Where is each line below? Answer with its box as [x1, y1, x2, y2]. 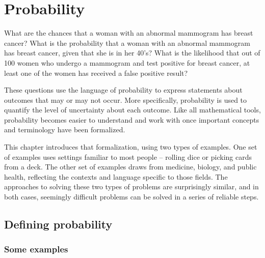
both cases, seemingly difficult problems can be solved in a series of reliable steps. [4, 191, 259, 202]
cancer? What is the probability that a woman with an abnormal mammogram [4, 37, 250, 48]
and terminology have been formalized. [4, 124, 125, 135]
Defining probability [4, 216, 113, 232]
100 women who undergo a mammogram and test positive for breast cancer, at [4, 57, 250, 68]
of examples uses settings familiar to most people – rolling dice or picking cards [4, 151, 252, 162]
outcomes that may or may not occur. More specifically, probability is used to [4, 94, 247, 105]
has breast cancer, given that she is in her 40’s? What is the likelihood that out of [4, 47, 260, 58]
